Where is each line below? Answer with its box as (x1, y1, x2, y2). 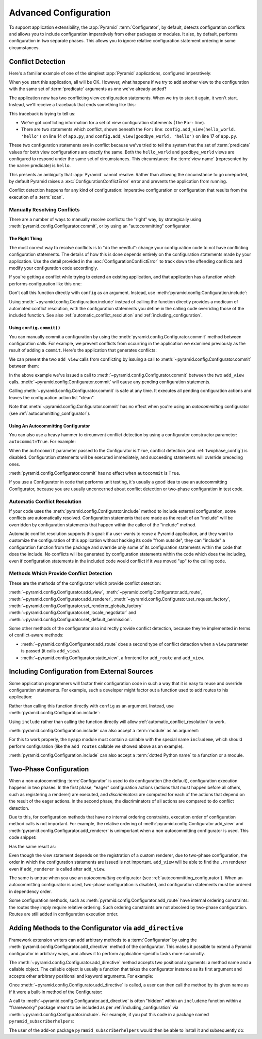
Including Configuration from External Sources (9, 668, 153, 676)
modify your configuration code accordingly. (9, 265, 98, 271)
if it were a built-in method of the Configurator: (9, 989, 103, 995)
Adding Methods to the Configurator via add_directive (9, 924, 184, 932)
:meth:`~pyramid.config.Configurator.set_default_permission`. (9, 616, 132, 622)
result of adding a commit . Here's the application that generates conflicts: (9, 347, 157, 353)
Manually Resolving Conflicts (9, 206, 80, 213)
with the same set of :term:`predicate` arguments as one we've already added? (9, 86, 167, 92)
